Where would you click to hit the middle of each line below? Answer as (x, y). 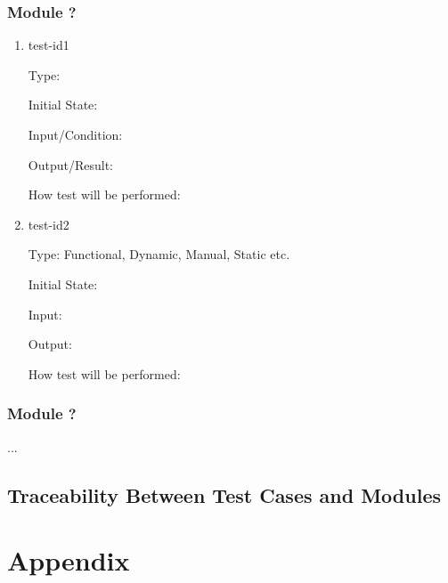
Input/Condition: (75, 134)
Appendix (69, 560)
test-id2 (49, 224)
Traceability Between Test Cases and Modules (224, 494)
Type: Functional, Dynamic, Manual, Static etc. (159, 254)
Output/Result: (70, 164)
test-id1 (49, 45)
